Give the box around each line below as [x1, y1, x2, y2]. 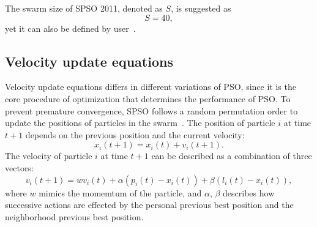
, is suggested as [171, 2, 231, 14]
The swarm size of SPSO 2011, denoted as [5, 2, 163, 14]
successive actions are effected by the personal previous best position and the [5, 198, 294, 211]
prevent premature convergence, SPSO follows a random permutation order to [5, 104, 298, 117]
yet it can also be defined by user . [5, 21, 136, 34]
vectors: [5, 161, 34, 174]
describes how [223, 186, 275, 199]
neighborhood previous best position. [5, 210, 144, 223]
